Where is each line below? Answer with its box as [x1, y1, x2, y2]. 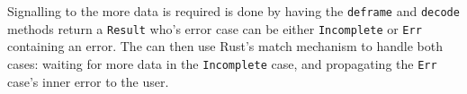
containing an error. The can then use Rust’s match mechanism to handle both [7, 37, 443, 56]
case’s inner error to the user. [7, 72, 169, 90]
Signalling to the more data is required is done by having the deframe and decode [7, 2, 460, 20]
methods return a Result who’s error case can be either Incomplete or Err [7, 19, 422, 38]
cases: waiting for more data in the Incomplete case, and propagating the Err [7, 54, 437, 73]
